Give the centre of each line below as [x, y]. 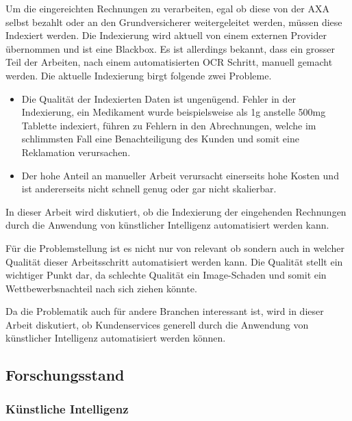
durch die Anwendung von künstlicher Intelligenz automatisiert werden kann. [167, 225]
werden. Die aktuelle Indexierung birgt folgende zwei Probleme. [139, 75]
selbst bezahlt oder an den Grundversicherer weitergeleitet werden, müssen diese [174, 22]
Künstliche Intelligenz [67, 408]
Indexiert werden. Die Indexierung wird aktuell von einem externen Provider [166, 35]
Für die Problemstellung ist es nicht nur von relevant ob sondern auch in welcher [175, 247]
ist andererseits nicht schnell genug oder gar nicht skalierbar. [149, 189]
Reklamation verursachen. [76, 152]
